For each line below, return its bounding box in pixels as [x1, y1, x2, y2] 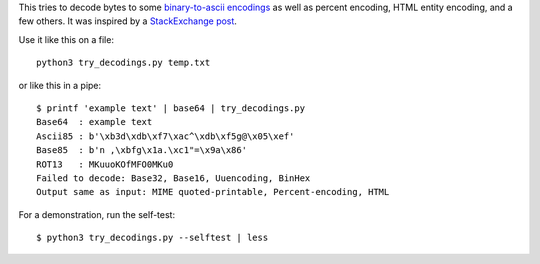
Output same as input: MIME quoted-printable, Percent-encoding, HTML [36, 186, 390, 198]
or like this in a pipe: [18, 79, 102, 91]
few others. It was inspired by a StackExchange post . [18, 15, 237, 27]
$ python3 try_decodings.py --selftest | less [36, 232, 269, 244]
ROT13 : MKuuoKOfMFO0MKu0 [36, 158, 174, 170]
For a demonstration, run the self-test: [18, 208, 175, 220]
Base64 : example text [36, 116, 153, 128]
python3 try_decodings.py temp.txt [36, 57, 211, 69]
